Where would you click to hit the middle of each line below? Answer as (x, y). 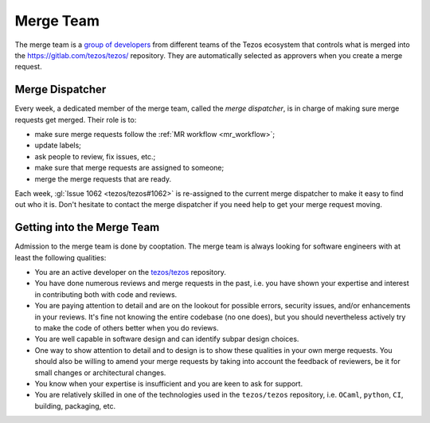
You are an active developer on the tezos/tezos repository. (131, 272)
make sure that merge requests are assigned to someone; (129, 168)
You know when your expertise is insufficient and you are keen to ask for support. (168, 383)
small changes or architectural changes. (100, 372)
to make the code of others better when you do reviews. (127, 328)
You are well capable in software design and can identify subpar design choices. (167, 339)
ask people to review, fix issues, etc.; (95, 156)
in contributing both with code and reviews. (106, 294)
